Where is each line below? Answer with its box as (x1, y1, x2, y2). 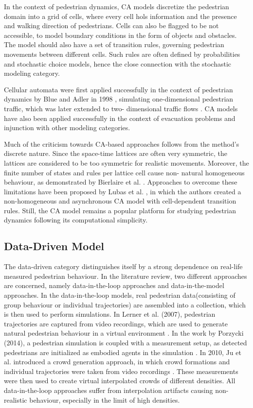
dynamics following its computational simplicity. (4, 215, 148, 225)
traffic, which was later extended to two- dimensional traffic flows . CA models (4, 103, 238, 113)
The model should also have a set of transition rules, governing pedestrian (4, 39, 224, 50)
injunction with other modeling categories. (4, 122, 130, 133)
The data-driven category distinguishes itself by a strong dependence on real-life (4, 261, 243, 272)
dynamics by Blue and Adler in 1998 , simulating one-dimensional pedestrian (4, 94, 234, 104)
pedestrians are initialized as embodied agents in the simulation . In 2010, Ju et (4, 347, 241, 357)
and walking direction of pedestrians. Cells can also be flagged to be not (4, 20, 219, 31)
